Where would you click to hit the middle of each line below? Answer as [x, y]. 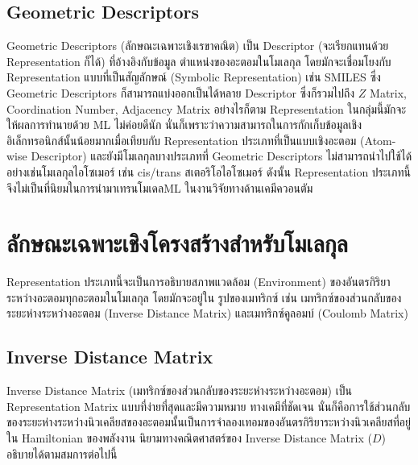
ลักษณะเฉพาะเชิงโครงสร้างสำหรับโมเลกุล [177, 243]
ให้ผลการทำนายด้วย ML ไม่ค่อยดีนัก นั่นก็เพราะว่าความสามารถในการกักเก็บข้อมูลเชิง [184, 125]
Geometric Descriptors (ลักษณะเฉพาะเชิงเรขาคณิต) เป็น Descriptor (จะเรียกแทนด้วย [198, 46]
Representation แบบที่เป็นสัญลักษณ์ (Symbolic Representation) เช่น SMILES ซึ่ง [194, 77]
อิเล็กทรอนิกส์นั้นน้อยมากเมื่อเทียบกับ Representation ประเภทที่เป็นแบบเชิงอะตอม [182, 140]
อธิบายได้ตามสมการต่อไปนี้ [62, 453]
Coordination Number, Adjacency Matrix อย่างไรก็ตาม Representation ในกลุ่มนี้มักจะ [207, 108]
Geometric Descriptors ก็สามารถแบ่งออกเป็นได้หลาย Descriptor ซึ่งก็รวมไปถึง [181, 92]
